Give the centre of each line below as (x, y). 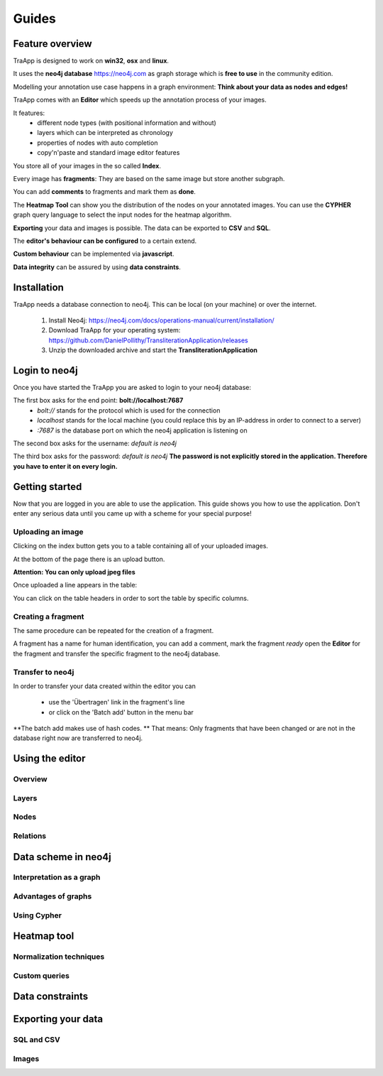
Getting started (48, 487)
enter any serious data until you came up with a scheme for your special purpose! (132, 513)
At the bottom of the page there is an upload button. (89, 559)
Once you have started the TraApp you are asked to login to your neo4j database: (132, 388)
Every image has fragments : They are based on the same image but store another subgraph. (149, 178)
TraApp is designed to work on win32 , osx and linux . (91, 61)
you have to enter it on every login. (65, 466)
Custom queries (41, 975)
